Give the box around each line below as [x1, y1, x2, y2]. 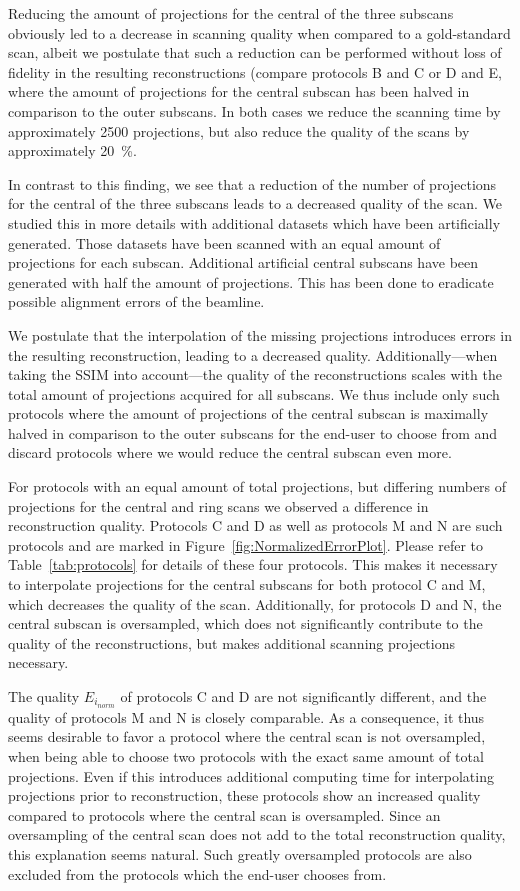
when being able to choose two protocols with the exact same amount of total [8, 746, 484, 767]
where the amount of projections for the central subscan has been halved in [8, 81, 470, 102]
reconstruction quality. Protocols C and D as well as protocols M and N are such [8, 515, 503, 536]
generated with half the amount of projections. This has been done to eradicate [8, 271, 494, 292]
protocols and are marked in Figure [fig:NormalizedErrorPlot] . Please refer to [8, 534, 484, 555]
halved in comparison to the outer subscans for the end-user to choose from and [8, 422, 498, 443]
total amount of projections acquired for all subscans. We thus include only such [8, 383, 500, 404]
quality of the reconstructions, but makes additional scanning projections [8, 632, 455, 653]
